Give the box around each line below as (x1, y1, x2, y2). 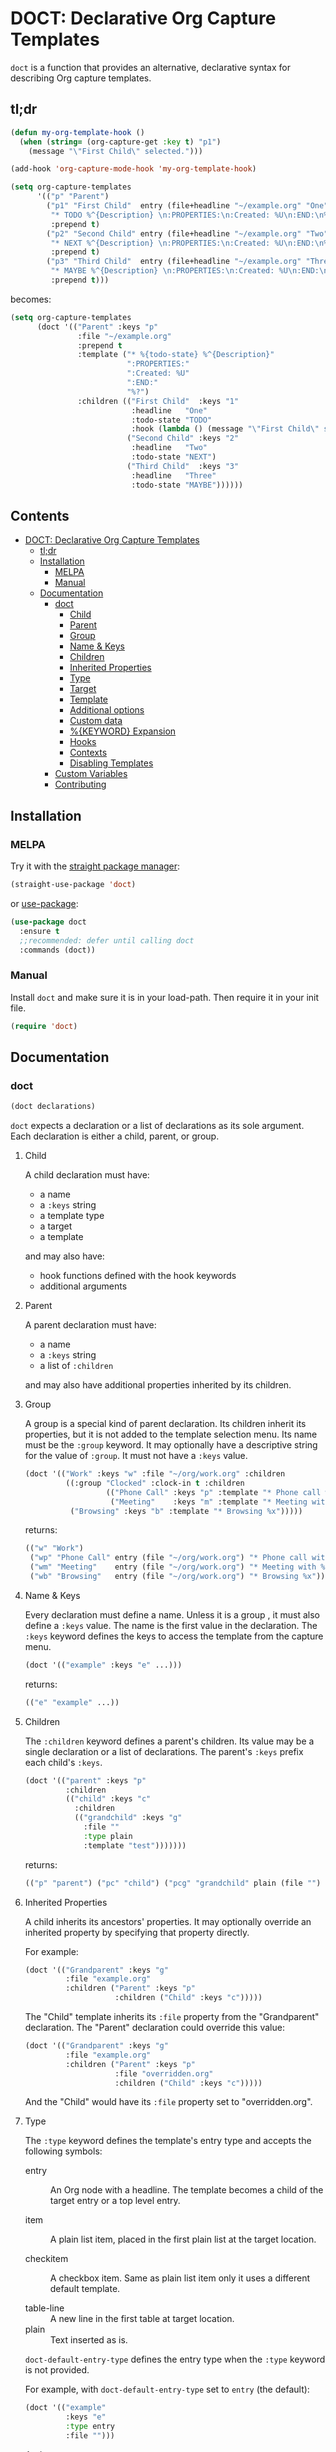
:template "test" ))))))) (83, 1840, 187, 1851)
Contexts (69, 747, 108, 759)
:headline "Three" (131, 470, 217, 481)
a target (39, 1220, 73, 1232)
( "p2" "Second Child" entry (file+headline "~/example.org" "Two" (46, 228, 329, 239)
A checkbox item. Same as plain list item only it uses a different (49, 2272, 311, 2284)
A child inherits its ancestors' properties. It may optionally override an (24, 1915, 312, 1927)
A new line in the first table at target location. (49, 2313, 235, 2325)
